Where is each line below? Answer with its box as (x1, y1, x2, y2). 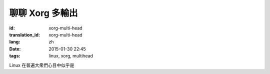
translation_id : (9, 31, 40, 37)
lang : (9, 39, 20, 45)
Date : (9, 45, 21, 52)
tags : (9, 53, 20, 59)
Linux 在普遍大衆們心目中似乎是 (9, 62, 74, 68)
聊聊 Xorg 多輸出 (9, 7, 78, 18)
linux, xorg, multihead (48, 53, 93, 59)
